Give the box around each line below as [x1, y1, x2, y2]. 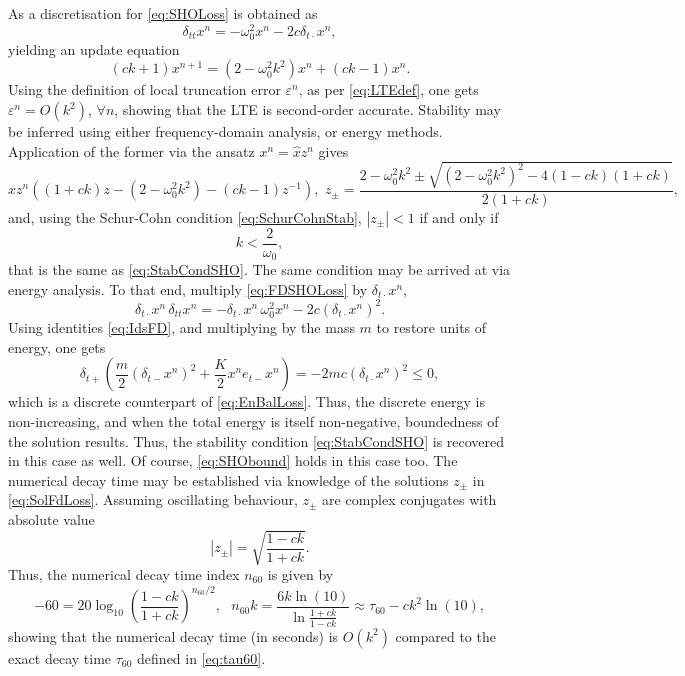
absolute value [8, 508, 95, 529]
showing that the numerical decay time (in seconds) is [8, 625, 339, 646]
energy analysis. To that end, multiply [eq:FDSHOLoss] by [8, 278, 368, 299]
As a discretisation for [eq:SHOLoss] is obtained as [8, 3, 318, 23]
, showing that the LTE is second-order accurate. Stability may [114, 99, 501, 120]
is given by [267, 564, 334, 585]
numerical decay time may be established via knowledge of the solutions [8, 469, 449, 490]
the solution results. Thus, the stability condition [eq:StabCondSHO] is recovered [8, 430, 505, 451]
